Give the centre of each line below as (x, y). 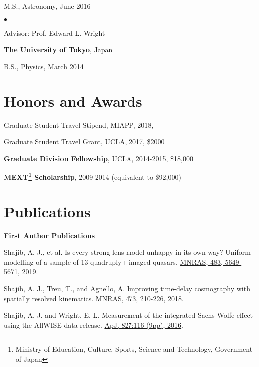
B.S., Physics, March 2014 (44, 66)
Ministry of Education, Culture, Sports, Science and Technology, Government (134, 349)
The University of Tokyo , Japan (58, 50)
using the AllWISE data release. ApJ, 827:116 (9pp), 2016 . (94, 324)
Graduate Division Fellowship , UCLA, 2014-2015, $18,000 (99, 158)
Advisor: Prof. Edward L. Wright (55, 33)
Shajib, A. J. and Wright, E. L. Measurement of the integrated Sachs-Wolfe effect (129, 315)
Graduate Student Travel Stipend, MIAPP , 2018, (79, 125)
